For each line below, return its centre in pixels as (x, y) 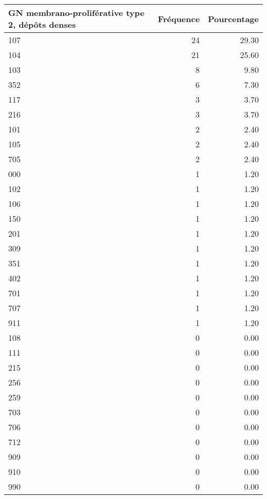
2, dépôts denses (42, 24)
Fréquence (179, 18)
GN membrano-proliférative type (77, 13)
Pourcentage (233, 18)
